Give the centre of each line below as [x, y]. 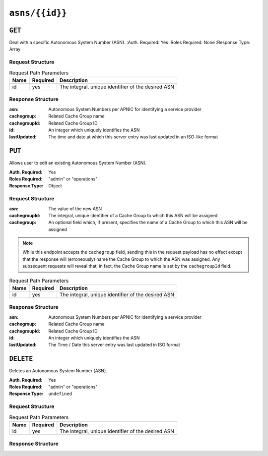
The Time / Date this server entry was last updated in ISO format [114, 345]
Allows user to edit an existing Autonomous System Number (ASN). [78, 163]
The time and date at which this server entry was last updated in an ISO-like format [133, 137]
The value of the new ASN [75, 209]
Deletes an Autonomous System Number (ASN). [58, 371]
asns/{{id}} [38, 13]
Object [55, 186]
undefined [60, 394]
